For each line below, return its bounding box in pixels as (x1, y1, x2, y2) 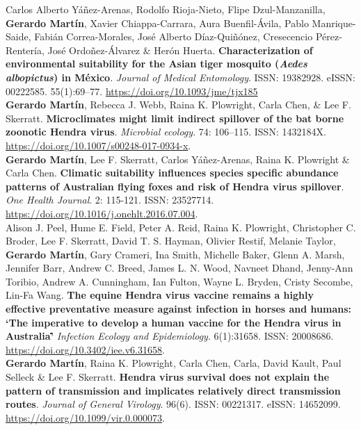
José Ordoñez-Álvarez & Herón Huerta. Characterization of (47, 42, 313, 57)
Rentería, (6, 42, 45, 57)
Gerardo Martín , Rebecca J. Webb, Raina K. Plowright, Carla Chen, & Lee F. (6, 97, 351, 112)
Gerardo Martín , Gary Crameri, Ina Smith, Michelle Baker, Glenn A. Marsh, (6, 247, 345, 261)
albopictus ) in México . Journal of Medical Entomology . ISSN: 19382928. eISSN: (6, 69, 356, 84)
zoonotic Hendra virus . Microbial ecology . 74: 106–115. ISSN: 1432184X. (6, 124, 326, 139)
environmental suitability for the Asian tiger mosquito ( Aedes (6, 56, 307, 71)
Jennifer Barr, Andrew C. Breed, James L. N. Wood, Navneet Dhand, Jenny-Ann (6, 261, 353, 275)
